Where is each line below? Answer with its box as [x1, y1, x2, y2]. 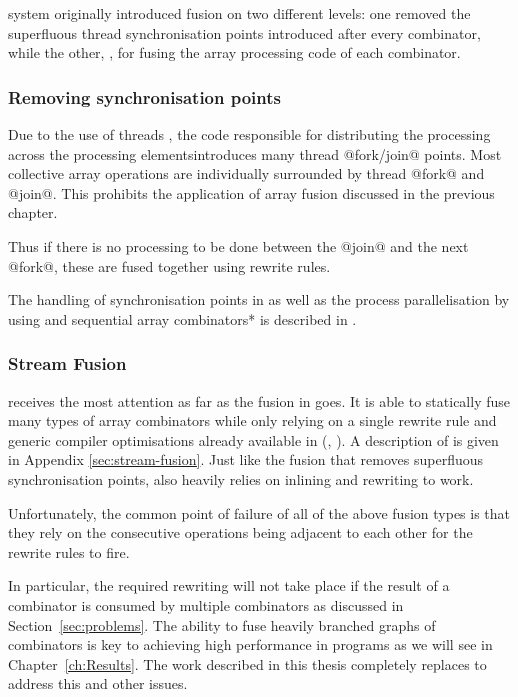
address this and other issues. [8, 673, 188, 694]
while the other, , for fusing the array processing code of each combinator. [8, 42, 461, 63]
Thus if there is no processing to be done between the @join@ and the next [8, 235, 469, 256]
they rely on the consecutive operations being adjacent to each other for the [8, 522, 473, 543]
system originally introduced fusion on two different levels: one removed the [8, 3, 471, 23]
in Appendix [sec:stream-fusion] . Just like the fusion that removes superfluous [8, 449, 484, 470]
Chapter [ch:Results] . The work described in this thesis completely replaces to [8, 653, 487, 674]
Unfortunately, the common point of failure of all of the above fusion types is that [8, 502, 511, 523]
